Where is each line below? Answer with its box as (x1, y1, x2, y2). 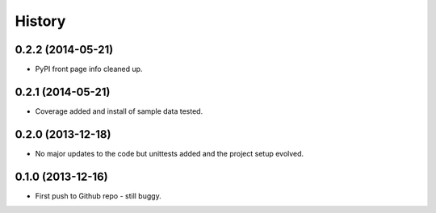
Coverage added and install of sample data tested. (35, 106, 203, 116)
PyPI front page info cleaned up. (35, 65, 143, 74)
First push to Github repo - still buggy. (35, 190, 161, 201)
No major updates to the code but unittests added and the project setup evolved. (35, 148, 304, 158)
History (15, 12, 66, 30)
